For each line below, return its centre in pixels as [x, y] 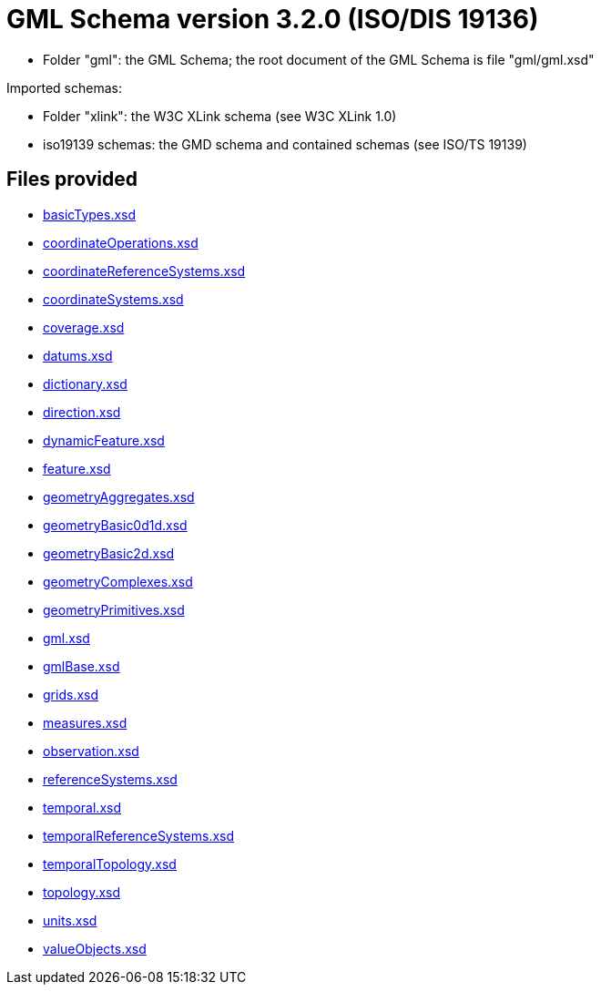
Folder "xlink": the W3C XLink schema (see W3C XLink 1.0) [220, 116]
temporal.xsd [82, 807]
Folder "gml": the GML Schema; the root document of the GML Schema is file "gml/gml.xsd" [319, 59]
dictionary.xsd [85, 384]
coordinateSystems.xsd [113, 299]
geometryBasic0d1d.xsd [115, 525]
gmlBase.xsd [81, 666]
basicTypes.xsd [90, 214]
